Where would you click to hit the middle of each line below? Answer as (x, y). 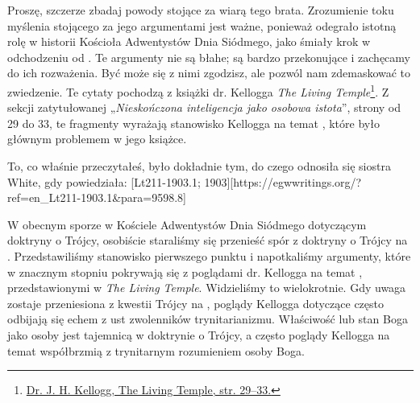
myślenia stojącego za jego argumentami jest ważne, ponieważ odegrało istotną (202, 25)
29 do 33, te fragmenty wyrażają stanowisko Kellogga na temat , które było (193, 123)
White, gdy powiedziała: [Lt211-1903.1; (104, 181)
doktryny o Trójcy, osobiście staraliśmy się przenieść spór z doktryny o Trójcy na (208, 240)
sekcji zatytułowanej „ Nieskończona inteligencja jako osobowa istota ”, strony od (204, 107)
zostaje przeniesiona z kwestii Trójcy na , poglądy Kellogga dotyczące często (195, 303)
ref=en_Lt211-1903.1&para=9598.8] (97, 197)
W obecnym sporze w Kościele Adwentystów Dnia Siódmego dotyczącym (187, 224)
